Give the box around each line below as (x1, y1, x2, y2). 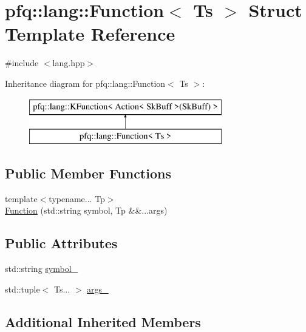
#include (5, 56, 39, 69)
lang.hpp (52, 56, 85, 69)
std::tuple (5, 282, 40, 295)
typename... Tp (49, 192, 105, 205)
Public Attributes (5, 234, 118, 252)
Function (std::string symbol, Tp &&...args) (5, 204, 168, 217)
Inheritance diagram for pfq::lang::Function (5, 76, 166, 89)
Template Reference (5, 21, 175, 46)
